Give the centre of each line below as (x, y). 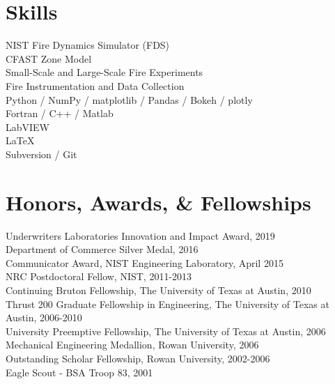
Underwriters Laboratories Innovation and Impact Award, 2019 (140, 235)
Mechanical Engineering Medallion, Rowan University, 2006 (132, 345)
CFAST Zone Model (49, 58)
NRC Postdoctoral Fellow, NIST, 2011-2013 (99, 276)
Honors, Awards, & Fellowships (158, 202)
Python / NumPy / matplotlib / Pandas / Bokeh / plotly (129, 99)
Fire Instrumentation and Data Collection (95, 85)
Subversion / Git (41, 154)
